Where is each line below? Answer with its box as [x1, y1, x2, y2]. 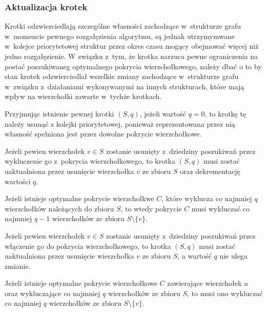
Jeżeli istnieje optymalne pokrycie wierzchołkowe [5, 278, 157, 288]
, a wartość [177, 250, 212, 261]
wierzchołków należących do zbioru [5, 203, 114, 213]
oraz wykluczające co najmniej [5, 287, 100, 298]
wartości [5, 175, 31, 186]
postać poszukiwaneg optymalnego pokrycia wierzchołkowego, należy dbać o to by [5, 61, 262, 71]
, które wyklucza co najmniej [161, 193, 252, 204]
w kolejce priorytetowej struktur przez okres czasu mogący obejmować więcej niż [5, 41, 259, 51]
